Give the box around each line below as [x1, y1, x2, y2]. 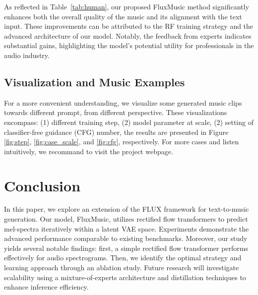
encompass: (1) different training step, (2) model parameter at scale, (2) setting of [4, 117, 254, 127]
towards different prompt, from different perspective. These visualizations [4, 107, 227, 118]
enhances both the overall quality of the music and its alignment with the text [4, 11, 242, 21]
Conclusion [4, 175, 81, 195]
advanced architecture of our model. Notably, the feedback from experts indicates [4, 30, 252, 41]
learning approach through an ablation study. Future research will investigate [4, 262, 239, 273]
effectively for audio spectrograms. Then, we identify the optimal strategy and [4, 252, 242, 263]
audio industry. [4, 50, 50, 60]
